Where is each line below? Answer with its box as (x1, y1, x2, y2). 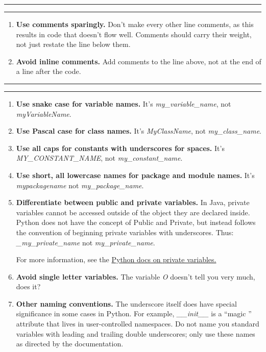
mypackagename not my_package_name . (16, 180, 144, 190)
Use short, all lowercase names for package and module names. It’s (16, 169, 255, 180)
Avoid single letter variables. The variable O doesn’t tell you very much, (16, 271, 255, 282)
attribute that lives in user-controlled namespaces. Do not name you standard (16, 318, 259, 329)
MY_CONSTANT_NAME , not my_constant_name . (16, 153, 183, 163)
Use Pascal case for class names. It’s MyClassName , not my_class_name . (16, 125, 262, 136)
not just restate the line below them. (16, 39, 131, 49)
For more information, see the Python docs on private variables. (16, 254, 216, 265)
